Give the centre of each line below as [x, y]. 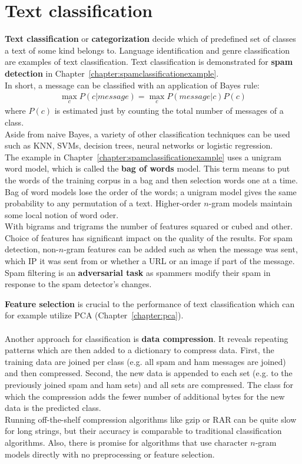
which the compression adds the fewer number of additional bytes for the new [145, 396]
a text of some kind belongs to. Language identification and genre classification [147, 50]
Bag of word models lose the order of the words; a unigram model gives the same [151, 191]
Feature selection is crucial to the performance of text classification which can [150, 303]
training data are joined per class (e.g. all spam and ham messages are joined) [145, 361]
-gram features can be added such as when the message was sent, [181, 249]
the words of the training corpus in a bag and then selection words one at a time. [151, 180]
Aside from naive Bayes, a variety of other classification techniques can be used [147, 134]
